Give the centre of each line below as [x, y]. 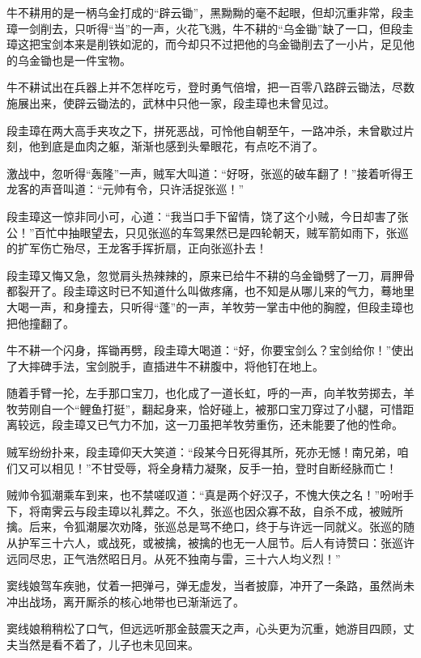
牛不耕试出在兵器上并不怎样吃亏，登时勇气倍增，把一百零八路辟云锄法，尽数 [210, 87]
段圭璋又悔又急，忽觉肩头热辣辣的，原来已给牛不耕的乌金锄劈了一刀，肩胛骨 [210, 275]
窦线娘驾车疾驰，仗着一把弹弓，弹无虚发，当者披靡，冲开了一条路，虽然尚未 [210, 586]
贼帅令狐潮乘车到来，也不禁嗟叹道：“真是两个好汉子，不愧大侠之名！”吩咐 [205, 495]
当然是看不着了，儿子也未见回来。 [108, 644]
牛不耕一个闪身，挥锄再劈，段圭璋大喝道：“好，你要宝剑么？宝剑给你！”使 [205, 350]
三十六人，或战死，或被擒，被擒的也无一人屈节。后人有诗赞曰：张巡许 [227, 543]
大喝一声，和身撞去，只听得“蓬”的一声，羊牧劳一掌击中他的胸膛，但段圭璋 [205, 306]
